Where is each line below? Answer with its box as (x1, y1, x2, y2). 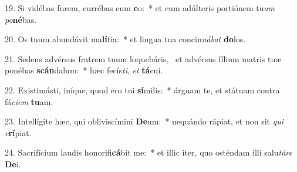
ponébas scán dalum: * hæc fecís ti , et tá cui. (5, 64, 163, 76)
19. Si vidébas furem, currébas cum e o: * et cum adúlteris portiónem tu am (5, 2, 275, 14)
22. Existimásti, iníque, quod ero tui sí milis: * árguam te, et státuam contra (5, 83, 280, 96)
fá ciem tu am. (5, 95, 53, 107)
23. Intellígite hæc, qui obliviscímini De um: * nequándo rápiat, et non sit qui (5, 115, 283, 127)
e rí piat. (5, 126, 32, 139)
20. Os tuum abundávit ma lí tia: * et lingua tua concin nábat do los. (5, 33, 246, 45)
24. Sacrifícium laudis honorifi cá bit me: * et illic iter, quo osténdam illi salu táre (5, 146, 292, 158)
